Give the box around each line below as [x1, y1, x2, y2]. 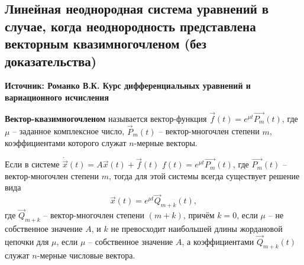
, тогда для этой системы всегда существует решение [108, 169, 300, 182]
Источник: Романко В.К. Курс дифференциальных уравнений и [5, 79, 251, 92]
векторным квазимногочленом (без [5, 34, 207, 53]
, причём [183, 209, 215, 221]
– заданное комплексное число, [12, 125, 125, 137]
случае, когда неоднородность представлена [5, 17, 256, 35]
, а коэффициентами [182, 235, 254, 247]
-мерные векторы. [134, 137, 198, 149]
